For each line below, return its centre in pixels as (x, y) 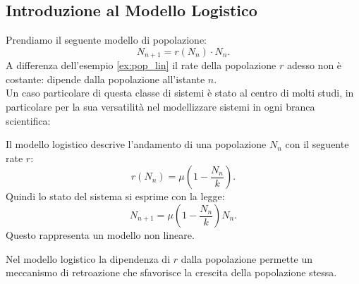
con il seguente (317, 144)
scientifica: (28, 120)
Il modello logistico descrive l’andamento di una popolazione (136, 144)
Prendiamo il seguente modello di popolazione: (106, 40)
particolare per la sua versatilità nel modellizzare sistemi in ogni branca (160, 107)
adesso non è (314, 65)
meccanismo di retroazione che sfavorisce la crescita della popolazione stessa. (171, 272)
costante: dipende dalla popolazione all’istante (105, 79)
